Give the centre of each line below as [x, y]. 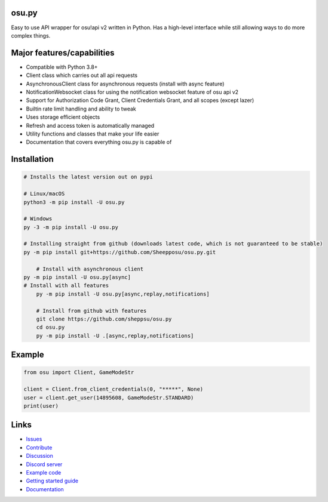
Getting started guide [52, 481]
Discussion [39, 456]
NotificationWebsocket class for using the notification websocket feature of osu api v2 [132, 92]
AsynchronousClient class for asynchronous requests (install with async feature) [125, 84]
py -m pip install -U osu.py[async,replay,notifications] [123, 294]
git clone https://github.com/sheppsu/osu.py [104, 319]
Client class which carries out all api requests [82, 75]
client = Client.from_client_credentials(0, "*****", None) [114, 389]
